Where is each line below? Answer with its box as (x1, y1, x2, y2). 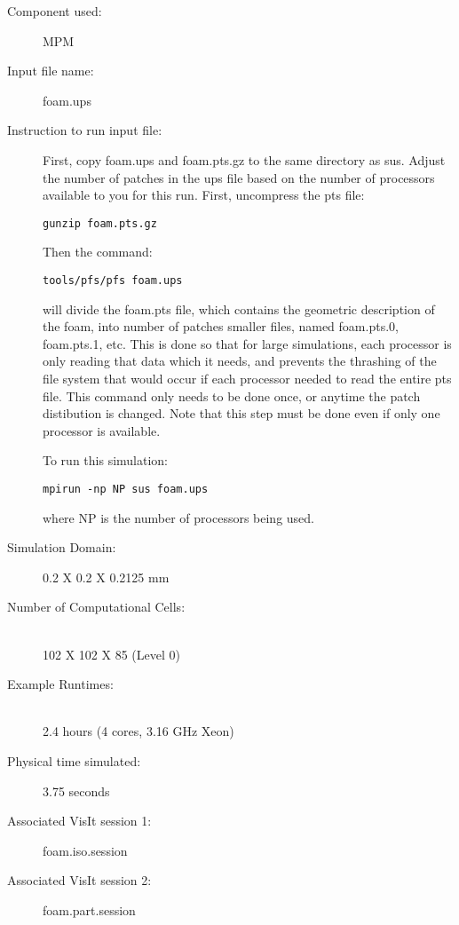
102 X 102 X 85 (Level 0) (43, 644, 180, 663)
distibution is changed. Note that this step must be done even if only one (43, 404, 440, 423)
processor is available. (43, 421, 161, 439)
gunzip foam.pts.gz (43, 217, 157, 230)
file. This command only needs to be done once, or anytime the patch (43, 386, 421, 405)
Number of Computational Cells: (7, 597, 186, 616)
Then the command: (43, 242, 153, 261)
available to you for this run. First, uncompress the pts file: (43, 186, 365, 204)
